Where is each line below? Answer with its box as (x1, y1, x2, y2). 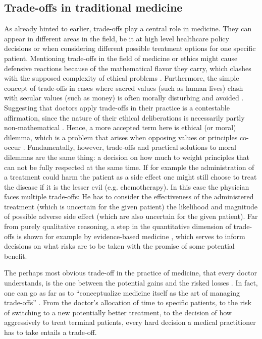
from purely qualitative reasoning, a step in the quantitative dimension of (4, 221, 231, 232)
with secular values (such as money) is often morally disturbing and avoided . (4, 92, 244, 103)
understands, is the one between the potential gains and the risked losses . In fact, (4, 277, 258, 288)
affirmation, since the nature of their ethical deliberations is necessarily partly (4, 112, 245, 123)
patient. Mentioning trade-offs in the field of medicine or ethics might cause (4, 52, 238, 63)
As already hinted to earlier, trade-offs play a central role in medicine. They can (4, 23, 252, 34)
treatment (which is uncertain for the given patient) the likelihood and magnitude (4, 201, 257, 211)
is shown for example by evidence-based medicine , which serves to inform (17, 231, 245, 241)
